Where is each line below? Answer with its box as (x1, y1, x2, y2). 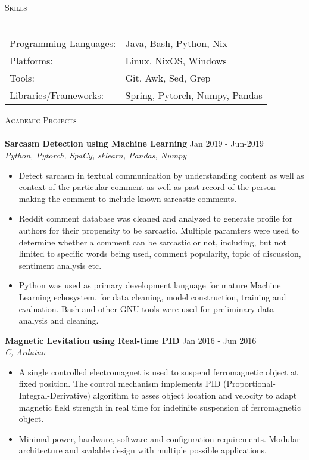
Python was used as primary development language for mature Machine (18, 279, 281, 291)
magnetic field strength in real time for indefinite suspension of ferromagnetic (18, 400, 301, 413)
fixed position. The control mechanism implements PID (18, 377, 221, 390)
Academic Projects (5, 114, 77, 126)
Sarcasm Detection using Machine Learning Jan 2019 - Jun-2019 (5, 137, 264, 150)
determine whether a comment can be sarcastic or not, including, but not (18, 235, 286, 248)
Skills (5, 1, 27, 13)
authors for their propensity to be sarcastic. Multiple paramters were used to (18, 223, 299, 236)
